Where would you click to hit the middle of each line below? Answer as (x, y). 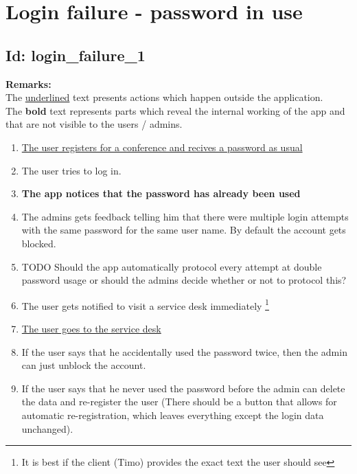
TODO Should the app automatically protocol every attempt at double (172, 266)
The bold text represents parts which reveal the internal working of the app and (175, 110)
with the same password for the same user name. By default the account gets (184, 230)
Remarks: (28, 83)
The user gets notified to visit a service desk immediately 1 (145, 304)
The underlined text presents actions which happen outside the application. (164, 97)
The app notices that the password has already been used (161, 193)
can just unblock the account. (84, 365)
